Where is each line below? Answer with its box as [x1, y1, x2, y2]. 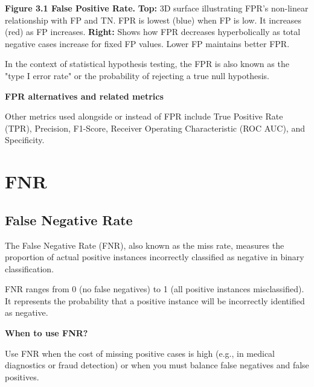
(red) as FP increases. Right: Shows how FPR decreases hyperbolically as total [5, 25, 301, 38]
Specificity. [5, 133, 45, 146]
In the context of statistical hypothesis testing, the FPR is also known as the [5, 57, 289, 70]
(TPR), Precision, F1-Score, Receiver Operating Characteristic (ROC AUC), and [5, 121, 305, 134]
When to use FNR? [5, 327, 88, 339]
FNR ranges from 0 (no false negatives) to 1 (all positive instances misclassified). [5, 283, 304, 295]
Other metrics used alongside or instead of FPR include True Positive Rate [5, 110, 283, 123]
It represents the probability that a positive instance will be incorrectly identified [5, 294, 305, 307]
